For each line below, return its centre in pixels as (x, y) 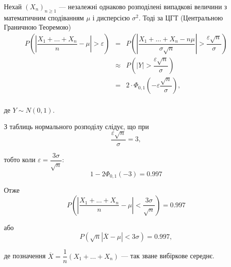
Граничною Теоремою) (38, 27)
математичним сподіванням (44, 17)
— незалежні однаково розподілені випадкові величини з (143, 6)
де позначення (25, 256)
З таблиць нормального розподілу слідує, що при (76, 126)
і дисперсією (111, 17)
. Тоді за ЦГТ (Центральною (181, 17)
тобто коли (20, 159)
